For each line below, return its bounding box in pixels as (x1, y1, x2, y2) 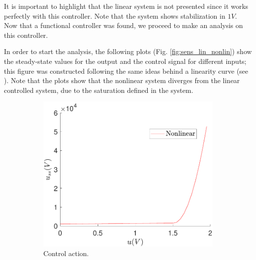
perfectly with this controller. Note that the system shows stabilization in (4, 10, 225, 21)
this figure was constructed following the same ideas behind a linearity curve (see (4, 65, 249, 76)
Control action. (43, 248, 89, 259)
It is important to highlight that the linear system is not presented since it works (4, 1, 249, 11)
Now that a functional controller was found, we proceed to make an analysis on (4, 20, 243, 30)
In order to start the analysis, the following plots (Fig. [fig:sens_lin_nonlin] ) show (4, 46, 252, 57)
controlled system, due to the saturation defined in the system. (4, 85, 193, 95)
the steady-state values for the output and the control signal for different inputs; (4, 56, 247, 66)
